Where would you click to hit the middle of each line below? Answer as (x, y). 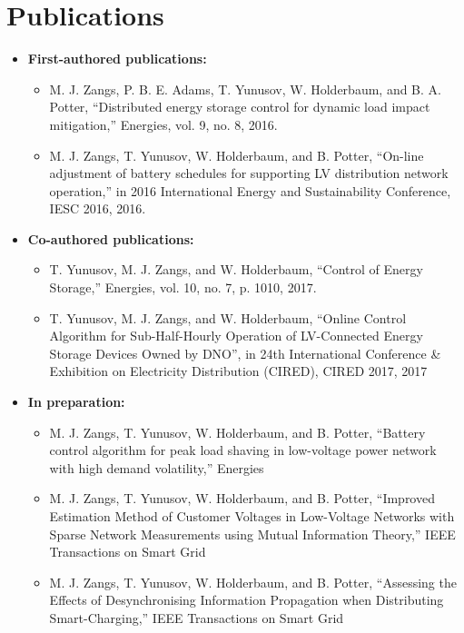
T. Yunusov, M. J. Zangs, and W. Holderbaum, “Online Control (228, 317)
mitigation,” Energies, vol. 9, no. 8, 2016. (163, 124)
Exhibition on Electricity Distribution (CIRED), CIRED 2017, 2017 (238, 371)
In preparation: (76, 402)
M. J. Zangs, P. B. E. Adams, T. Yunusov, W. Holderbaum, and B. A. (245, 89)
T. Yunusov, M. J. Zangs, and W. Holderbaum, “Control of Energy (236, 269)
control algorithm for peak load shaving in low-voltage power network (243, 450)
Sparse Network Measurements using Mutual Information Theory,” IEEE (252, 534)
